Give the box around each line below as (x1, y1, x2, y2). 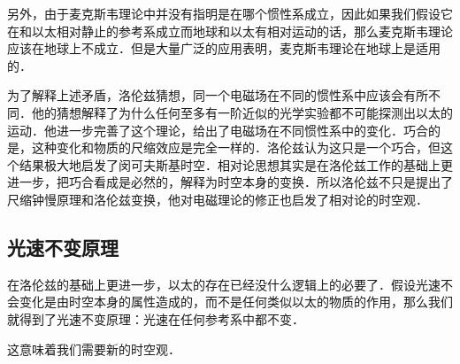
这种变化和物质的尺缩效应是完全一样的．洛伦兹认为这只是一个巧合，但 (31, 138, 441, 157)
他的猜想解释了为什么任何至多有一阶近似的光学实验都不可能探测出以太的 (31, 103, 453, 121)
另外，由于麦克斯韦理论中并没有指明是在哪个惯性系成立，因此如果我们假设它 (7, 4, 453, 22)
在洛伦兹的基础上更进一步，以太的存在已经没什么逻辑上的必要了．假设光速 (7, 275, 441, 293)
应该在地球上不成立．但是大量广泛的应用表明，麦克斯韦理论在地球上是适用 (7, 39, 441, 58)
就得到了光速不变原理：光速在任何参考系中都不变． (7, 309, 304, 328)
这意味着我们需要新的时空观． (7, 339, 180, 358)
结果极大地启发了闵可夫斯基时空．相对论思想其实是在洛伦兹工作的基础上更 (19, 155, 453, 174)
